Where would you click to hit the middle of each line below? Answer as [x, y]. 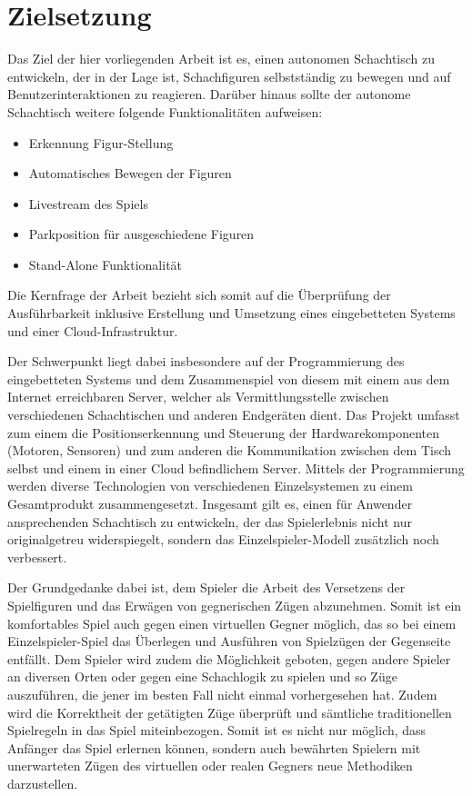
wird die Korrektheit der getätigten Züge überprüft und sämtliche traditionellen [230, 712]
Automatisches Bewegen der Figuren [130, 173]
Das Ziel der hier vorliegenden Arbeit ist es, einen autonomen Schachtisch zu [221, 59]
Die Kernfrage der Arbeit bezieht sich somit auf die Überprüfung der [199, 295]
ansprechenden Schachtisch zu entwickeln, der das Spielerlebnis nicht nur [210, 521]
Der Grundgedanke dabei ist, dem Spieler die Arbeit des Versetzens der [206, 587]
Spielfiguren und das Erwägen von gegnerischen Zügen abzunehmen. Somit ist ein [235, 605]
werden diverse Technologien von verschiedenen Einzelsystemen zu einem [210, 486]
